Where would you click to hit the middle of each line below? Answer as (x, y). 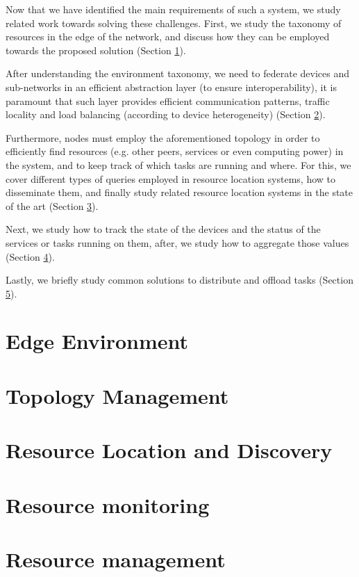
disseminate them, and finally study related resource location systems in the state (179, 192)
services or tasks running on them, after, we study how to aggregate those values (177, 242)
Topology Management (117, 395)
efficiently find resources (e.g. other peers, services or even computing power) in (175, 151)
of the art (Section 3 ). (52, 205)
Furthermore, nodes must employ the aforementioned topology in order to (163, 137)
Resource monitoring (108, 504)
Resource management (116, 559)
